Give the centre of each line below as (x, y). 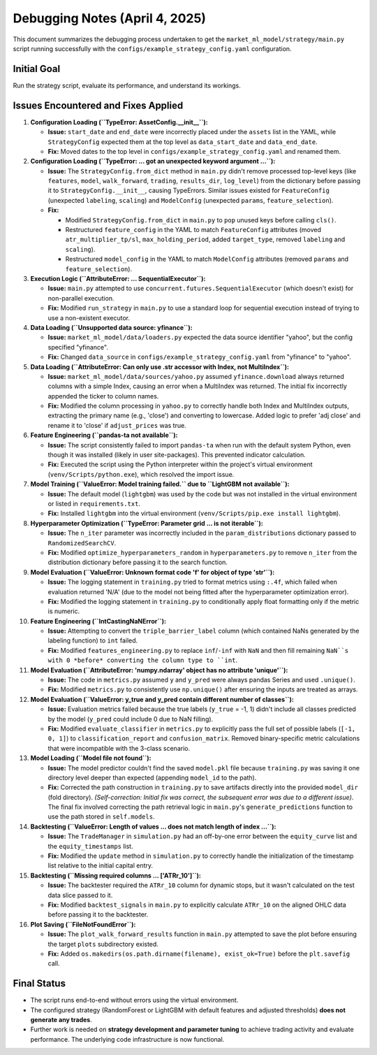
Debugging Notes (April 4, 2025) (109, 18)
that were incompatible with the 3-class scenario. (119, 748)
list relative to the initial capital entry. (101, 866)
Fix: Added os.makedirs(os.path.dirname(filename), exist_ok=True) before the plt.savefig (199, 954)
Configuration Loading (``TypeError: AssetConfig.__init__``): (119, 122)
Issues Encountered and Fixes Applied (98, 105)
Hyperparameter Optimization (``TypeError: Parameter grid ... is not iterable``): (147, 523)
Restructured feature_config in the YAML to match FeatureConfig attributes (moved (193, 230)
